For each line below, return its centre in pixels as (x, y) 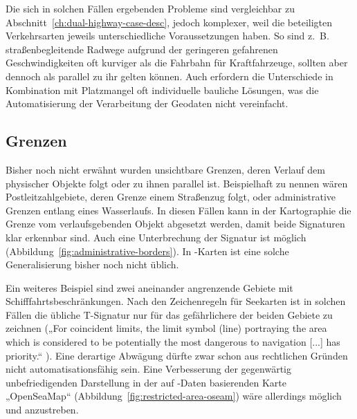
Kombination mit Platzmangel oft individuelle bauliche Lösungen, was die (162, 90)
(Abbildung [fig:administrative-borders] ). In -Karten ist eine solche (147, 251)
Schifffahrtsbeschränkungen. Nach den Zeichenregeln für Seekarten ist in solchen (176, 301)
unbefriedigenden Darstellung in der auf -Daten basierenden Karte (146, 382)
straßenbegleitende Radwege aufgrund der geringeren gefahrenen (142, 49)
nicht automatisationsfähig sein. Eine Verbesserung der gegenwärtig (148, 369)
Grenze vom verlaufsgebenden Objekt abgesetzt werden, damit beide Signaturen (175, 224)
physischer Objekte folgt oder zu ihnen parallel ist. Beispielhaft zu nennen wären (177, 183)
